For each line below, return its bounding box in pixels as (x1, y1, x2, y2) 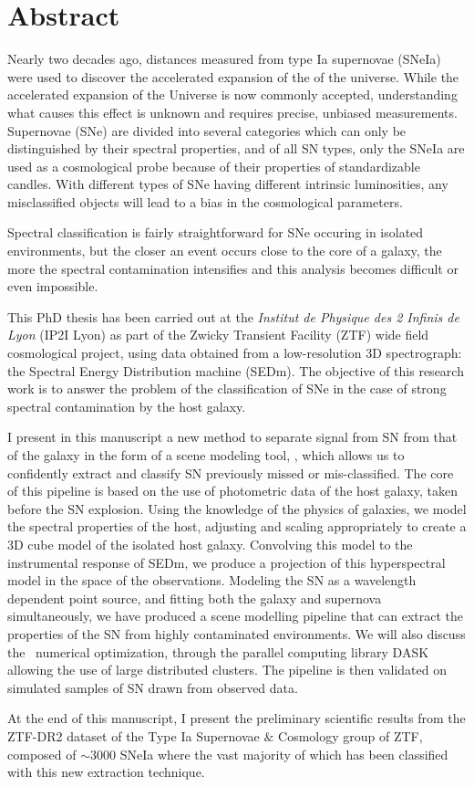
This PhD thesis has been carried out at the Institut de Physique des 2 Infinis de (7, 307, 459, 326)
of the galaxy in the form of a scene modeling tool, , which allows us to (7, 446, 405, 464)
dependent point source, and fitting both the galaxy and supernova (7, 588, 382, 607)
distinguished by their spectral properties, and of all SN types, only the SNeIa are (7, 139, 465, 158)
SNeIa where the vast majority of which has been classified (119, 744, 448, 763)
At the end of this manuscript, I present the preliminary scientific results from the (7, 708, 466, 728)
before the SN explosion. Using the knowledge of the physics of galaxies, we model (7, 498, 467, 518)
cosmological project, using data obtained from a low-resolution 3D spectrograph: (7, 343, 462, 362)
